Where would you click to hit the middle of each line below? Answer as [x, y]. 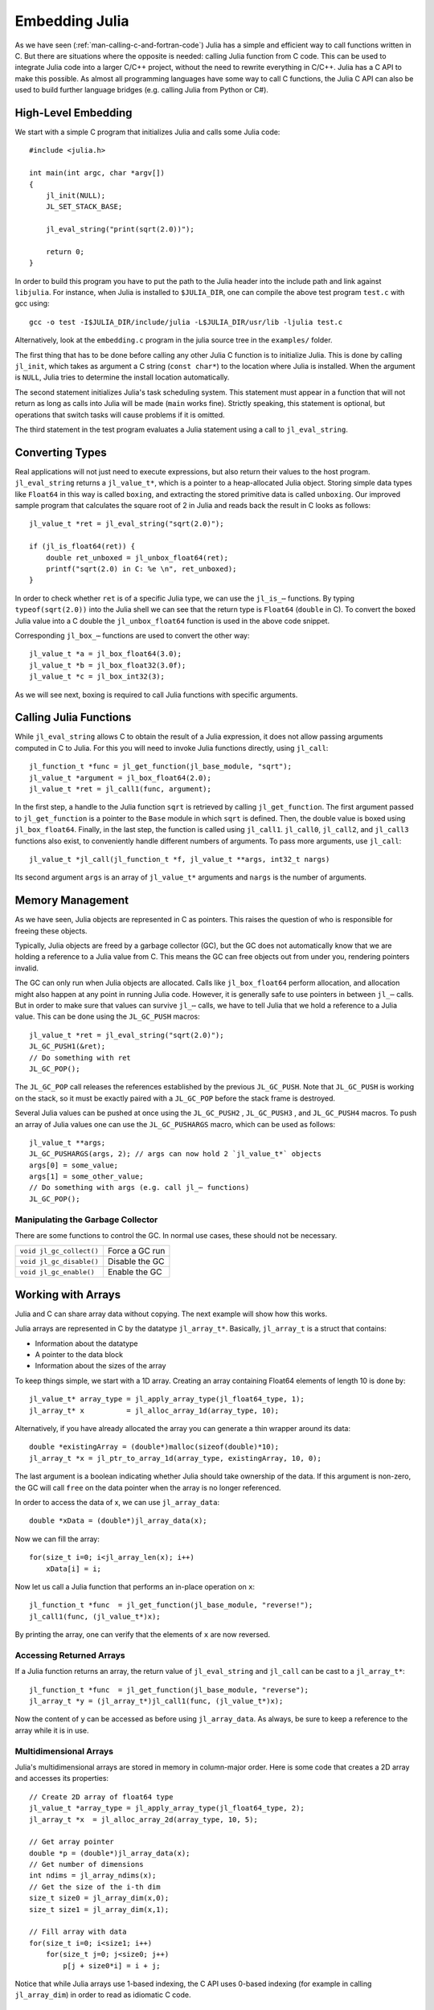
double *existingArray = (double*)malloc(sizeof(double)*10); [154, 1447]
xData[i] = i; [74, 1569]
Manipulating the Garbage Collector [86, 1220]
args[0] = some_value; [74, 1165]
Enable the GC [135, 1272]
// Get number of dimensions [86, 1864]
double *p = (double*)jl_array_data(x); [110, 1853]
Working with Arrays [68, 1294]
